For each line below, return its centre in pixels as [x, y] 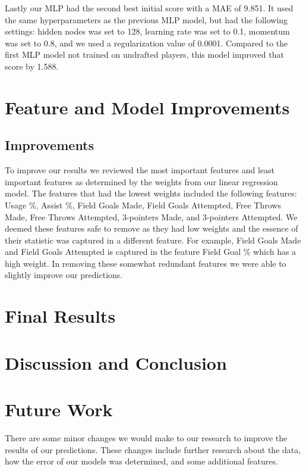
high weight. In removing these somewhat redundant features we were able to [146, 263]
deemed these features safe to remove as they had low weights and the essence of [152, 228]
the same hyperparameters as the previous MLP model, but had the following [146, 19]
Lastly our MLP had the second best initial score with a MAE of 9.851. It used [149, 8]
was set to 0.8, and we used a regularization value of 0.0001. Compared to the [146, 43]
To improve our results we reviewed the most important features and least [140, 170]
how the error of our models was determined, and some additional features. [141, 461]
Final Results [60, 316]
